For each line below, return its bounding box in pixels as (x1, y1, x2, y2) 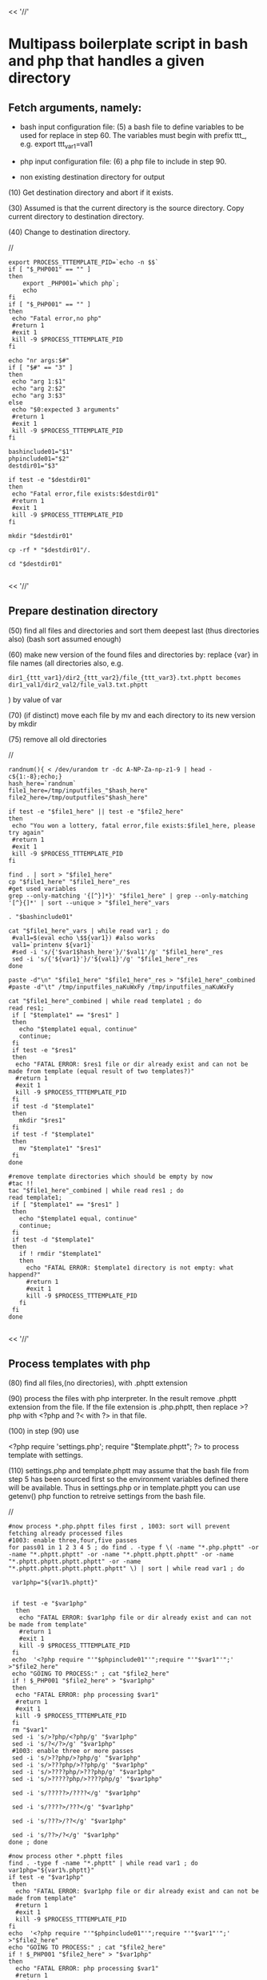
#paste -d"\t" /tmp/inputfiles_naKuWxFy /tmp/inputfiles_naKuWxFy (8, 982, 234, 991)
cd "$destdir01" (8, 560, 62, 568)
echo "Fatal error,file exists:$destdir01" (11, 489, 159, 498)
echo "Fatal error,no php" (11, 314, 102, 322)
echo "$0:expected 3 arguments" (11, 405, 120, 414)
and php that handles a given (8, 52, 205, 71)
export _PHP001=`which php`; (22, 279, 120, 287)
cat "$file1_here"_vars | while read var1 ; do (8, 926, 170, 935)
